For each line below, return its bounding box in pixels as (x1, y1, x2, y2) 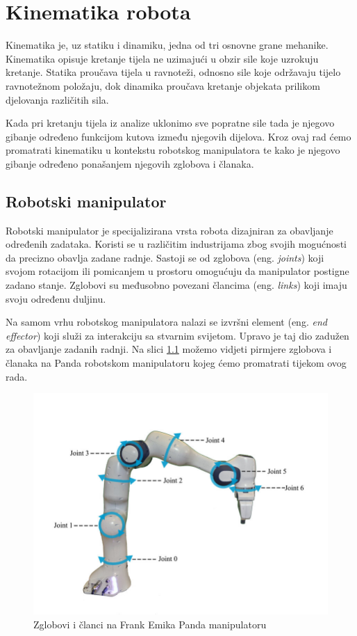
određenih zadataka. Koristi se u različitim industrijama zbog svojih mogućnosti (6, 237, 347, 251)
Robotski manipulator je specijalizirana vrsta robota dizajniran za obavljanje (6, 223, 333, 237)
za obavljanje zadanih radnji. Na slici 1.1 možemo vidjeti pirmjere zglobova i (6, 342, 332, 356)
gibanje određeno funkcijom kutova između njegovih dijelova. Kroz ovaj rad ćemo (6, 129, 351, 143)
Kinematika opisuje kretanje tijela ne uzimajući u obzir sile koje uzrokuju (6, 51, 319, 65)
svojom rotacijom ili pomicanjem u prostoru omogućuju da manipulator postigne (6, 264, 349, 278)
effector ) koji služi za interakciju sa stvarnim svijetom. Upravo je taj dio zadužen (6, 328, 349, 342)
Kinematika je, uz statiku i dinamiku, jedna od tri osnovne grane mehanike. (6, 38, 329, 52)
